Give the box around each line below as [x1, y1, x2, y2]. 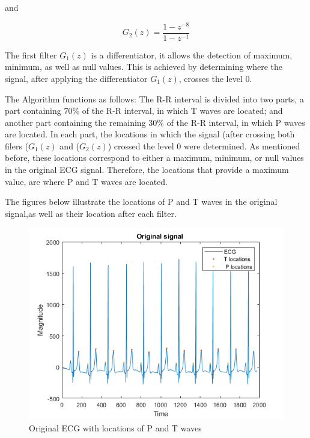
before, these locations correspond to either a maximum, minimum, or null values [5, 151, 304, 164]
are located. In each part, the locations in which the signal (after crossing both [5, 128, 295, 140]
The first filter [5, 48, 57, 61]
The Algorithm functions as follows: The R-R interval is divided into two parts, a [5, 92, 304, 105]
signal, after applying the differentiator [5, 72, 148, 84]
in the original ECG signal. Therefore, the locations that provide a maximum [5, 163, 289, 176]
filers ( [5, 139, 29, 152]
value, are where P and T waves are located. [5, 175, 168, 187]
